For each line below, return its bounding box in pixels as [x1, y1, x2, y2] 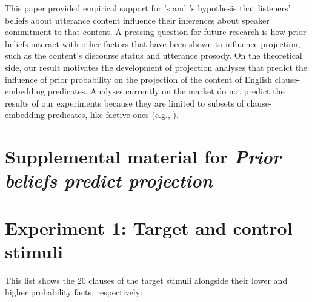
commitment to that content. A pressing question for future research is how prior [5, 25, 307, 38]
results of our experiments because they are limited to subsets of [5, 96, 244, 109]
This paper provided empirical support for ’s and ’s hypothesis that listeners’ [5, 2, 291, 14]
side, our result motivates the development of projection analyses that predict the [5, 61, 308, 73]
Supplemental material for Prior [5, 144, 281, 169]
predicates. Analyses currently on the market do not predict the [47, 85, 285, 97]
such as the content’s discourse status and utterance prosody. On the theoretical [5, 49, 302, 62]
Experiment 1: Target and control [5, 215, 293, 240]
